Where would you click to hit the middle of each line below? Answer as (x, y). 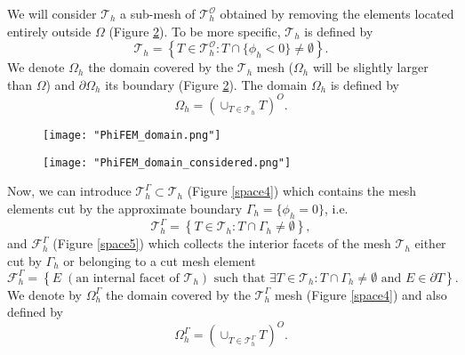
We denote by (44, 294)
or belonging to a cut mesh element (160, 260)
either (430, 243)
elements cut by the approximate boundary (125, 208)
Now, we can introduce (69, 191)
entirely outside (49, 31)
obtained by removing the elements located (337, 13)
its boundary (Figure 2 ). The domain (206, 84)
